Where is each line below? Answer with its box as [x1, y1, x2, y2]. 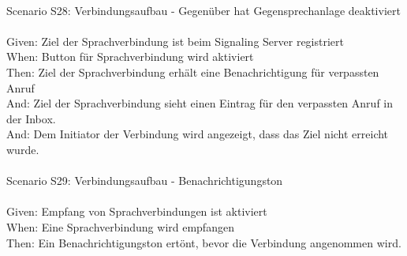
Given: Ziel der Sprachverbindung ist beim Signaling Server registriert [6, 32, 345, 49]
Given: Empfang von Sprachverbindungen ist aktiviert [6, 203, 267, 220]
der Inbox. [6, 110, 56, 126]
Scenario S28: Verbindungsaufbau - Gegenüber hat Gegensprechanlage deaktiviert [6, 2, 401, 18]
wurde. [6, 141, 39, 157]
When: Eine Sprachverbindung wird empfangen [6, 218, 234, 235]
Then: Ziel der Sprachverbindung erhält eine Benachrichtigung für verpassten [6, 63, 379, 80]
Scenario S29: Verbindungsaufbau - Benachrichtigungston [6, 172, 283, 189]
